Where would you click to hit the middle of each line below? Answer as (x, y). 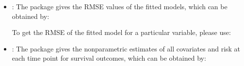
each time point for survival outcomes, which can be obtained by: (109, 58)
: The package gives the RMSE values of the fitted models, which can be (120, 6)
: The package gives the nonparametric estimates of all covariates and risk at (126, 48)
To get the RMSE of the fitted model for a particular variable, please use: (121, 32)
